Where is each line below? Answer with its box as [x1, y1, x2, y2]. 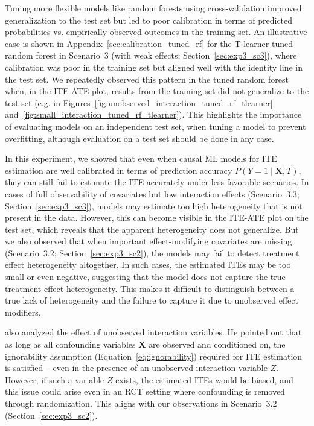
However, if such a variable [5, 373, 104, 386]
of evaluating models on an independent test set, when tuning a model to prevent [5, 119, 306, 132]
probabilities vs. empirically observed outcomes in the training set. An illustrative [5, 25, 307, 38]
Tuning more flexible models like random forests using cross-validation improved [5, 2, 302, 14]
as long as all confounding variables [5, 338, 136, 351]
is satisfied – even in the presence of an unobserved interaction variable [5, 361, 268, 374]
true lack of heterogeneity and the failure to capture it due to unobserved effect [5, 294, 298, 307]
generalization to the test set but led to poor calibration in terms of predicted [5, 13, 293, 26]
